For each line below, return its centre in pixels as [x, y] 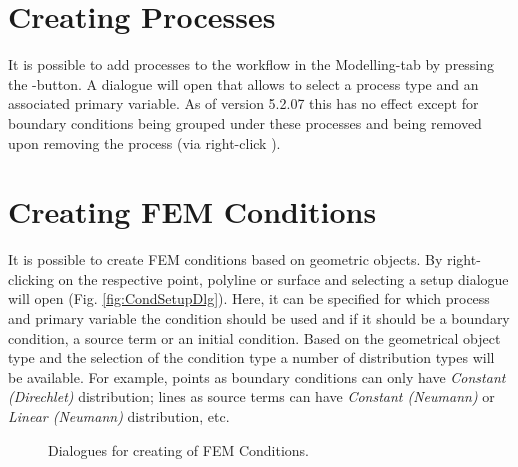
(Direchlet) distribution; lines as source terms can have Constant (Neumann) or [251, 396]
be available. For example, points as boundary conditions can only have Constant [257, 376]
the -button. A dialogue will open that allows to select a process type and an [243, 83]
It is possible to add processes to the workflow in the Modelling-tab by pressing [251, 64]
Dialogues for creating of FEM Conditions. [179, 449]
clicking [31, 278]
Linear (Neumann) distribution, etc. [119, 415]
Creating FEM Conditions [192, 211]
